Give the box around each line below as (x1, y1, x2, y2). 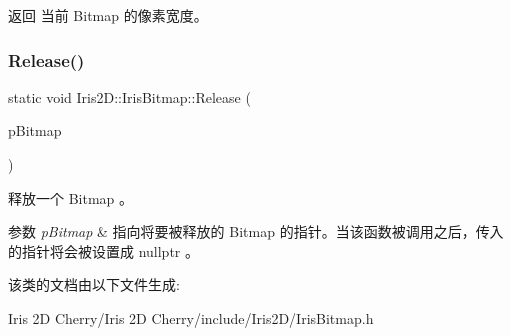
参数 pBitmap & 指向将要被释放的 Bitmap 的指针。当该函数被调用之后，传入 (8, 221, 504, 242)
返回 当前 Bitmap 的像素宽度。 (8, 5, 208, 25)
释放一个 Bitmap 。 (8, 187, 134, 208)
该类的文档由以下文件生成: (8, 274, 180, 295)
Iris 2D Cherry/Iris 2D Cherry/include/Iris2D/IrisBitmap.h (8, 307, 374, 328)
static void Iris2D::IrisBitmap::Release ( (8, 86, 251, 107)
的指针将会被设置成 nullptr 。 (8, 240, 200, 261)
